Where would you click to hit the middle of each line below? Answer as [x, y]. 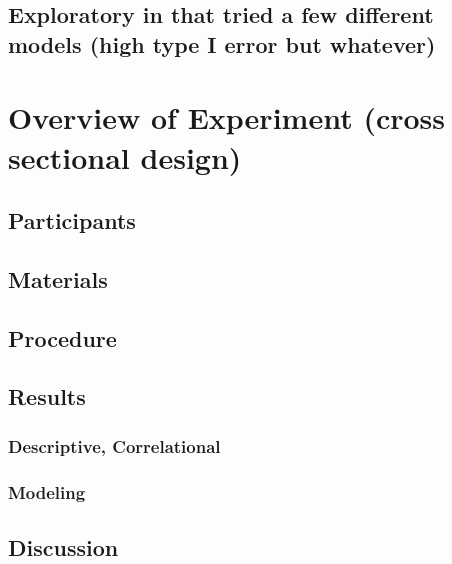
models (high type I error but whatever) [222, 43]
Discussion [63, 546]
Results [47, 396]
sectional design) [125, 156]
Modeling [47, 491]
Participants [72, 220]
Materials [58, 278]
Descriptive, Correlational [114, 445]
